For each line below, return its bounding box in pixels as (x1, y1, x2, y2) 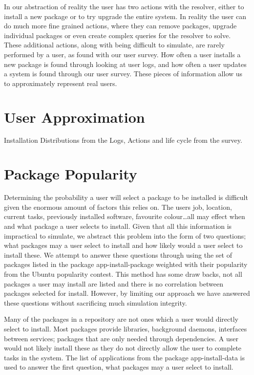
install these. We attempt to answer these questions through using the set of (4, 249, 232, 260)
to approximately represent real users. (4, 78, 117, 88)
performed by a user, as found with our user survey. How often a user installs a (4, 49, 241, 59)
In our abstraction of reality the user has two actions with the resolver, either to (4, 1, 244, 11)
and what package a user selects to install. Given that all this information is (4, 221, 232, 231)
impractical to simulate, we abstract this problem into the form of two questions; (4, 230, 246, 241)
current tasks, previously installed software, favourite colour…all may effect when (4, 211, 245, 221)
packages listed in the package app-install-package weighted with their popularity (4, 259, 248, 269)
